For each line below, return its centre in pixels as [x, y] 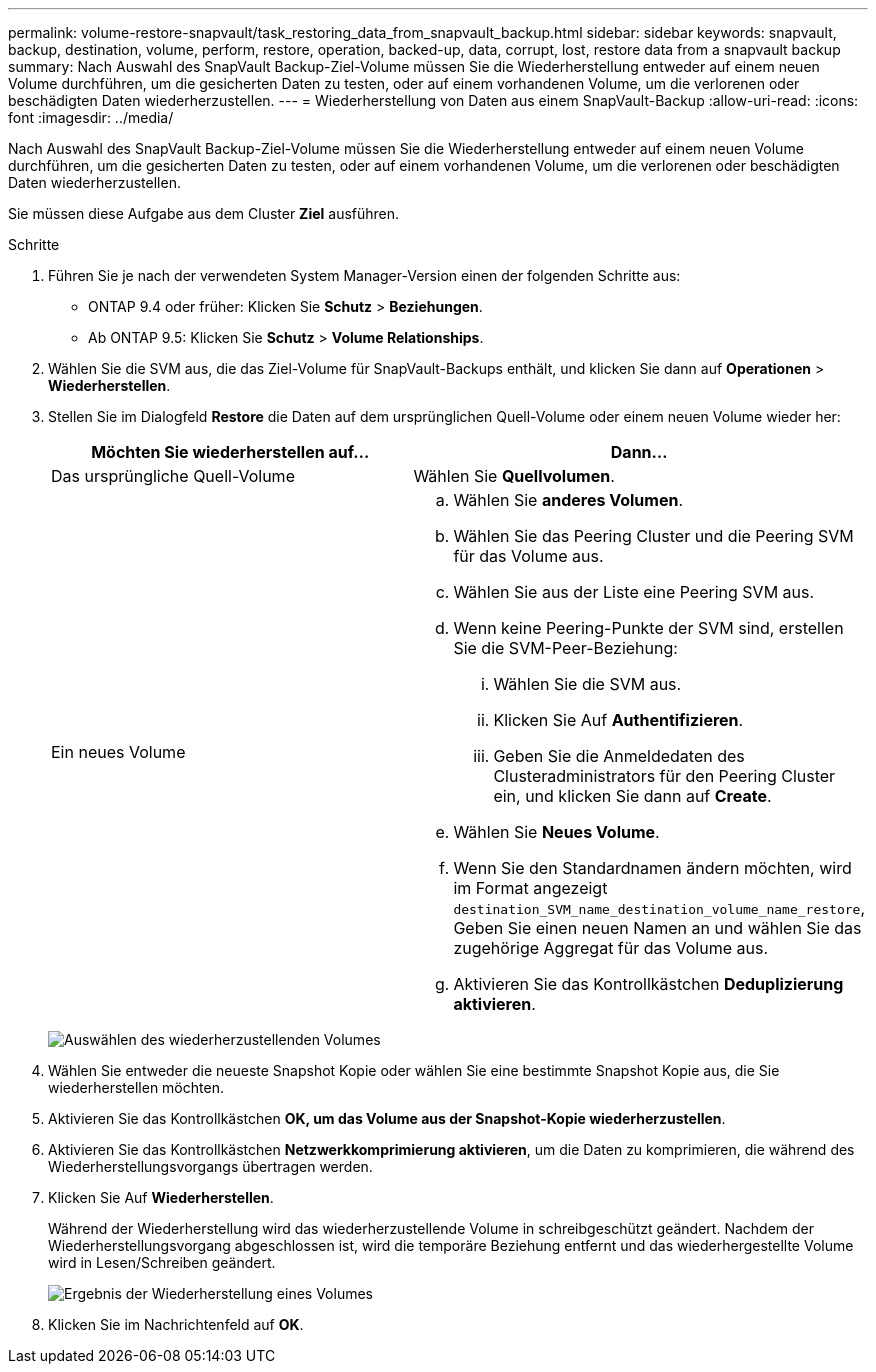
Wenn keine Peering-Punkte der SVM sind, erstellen [648, 628]
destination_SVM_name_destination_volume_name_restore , [659, 908]
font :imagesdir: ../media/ [91, 117]
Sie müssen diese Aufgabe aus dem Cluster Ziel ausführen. [204, 213]
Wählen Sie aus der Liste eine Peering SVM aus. [634, 592]
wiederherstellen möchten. [136, 1087]
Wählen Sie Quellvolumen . [514, 476]
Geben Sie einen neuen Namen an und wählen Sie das [657, 928]
